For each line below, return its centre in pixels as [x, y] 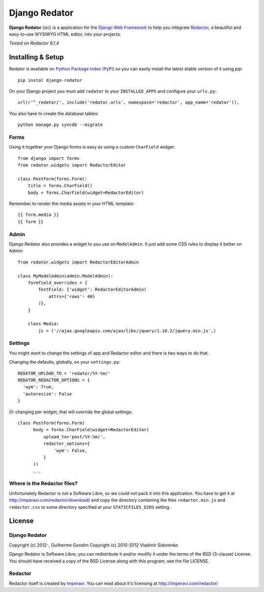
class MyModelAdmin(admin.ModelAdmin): [66, 276]
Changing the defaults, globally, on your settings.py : [65, 362]
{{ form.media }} [38, 215]
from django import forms [49, 158]
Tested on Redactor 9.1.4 [34, 43]
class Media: [43, 324]
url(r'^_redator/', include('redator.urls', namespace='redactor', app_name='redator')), [129, 102]
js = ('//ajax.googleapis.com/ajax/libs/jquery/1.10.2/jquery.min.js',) [127, 331]
